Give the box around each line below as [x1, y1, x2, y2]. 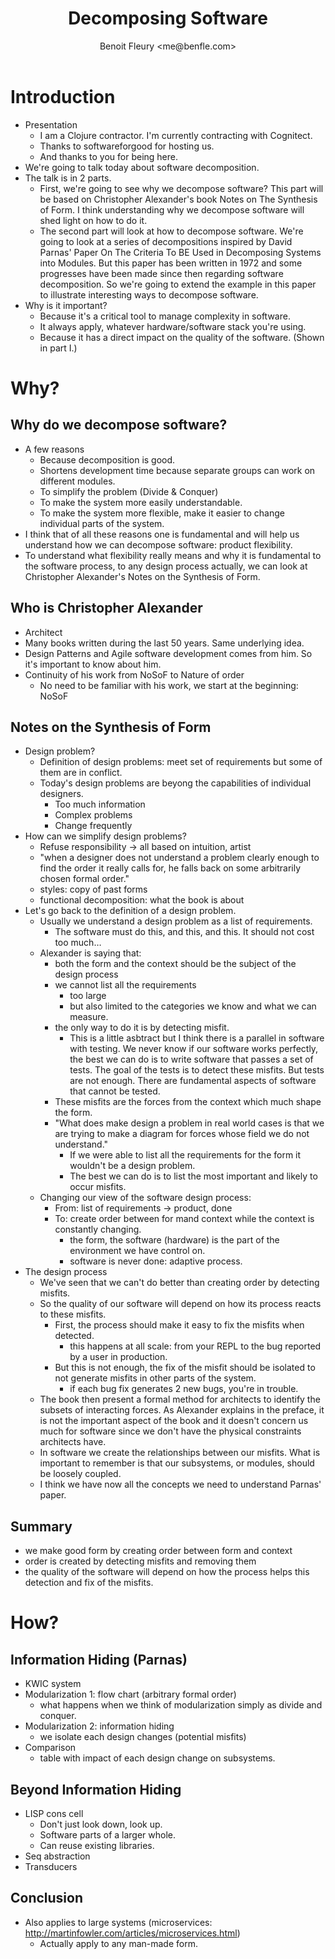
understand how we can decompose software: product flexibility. [24, 538, 293, 551]
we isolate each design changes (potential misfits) [39, 1731, 247, 1743]
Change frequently [54, 820, 133, 832]
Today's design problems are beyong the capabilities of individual [39, 777, 312, 789]
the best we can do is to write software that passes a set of [69, 1053, 314, 1066]
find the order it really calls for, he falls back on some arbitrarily [39, 862, 302, 874]
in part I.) [39, 342, 78, 354]
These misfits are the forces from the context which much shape [54, 1096, 322, 1108]
